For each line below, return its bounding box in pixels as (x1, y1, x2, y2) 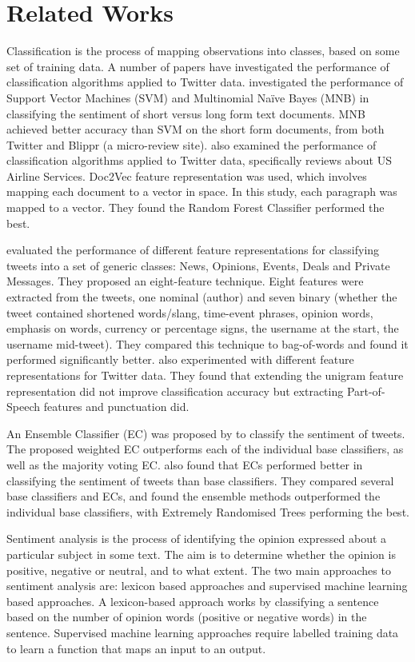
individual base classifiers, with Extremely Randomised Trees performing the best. (6, 503, 409, 520)
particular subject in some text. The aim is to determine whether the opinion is (6, 545, 396, 562)
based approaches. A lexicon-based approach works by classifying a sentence (6, 592, 379, 609)
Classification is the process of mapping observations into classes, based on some (6, 42, 400, 59)
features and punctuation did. (43, 398, 190, 415)
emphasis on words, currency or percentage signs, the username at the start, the (6, 320, 399, 337)
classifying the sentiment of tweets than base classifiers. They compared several (6, 472, 394, 489)
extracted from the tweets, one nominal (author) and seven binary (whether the (6, 289, 397, 305)
